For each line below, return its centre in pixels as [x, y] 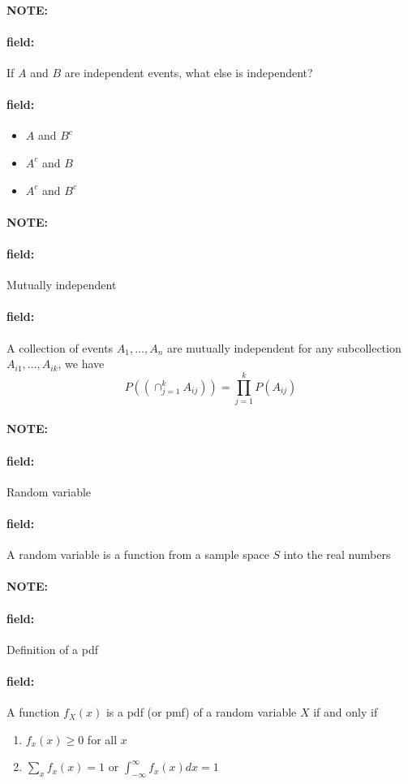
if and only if [346, 712]
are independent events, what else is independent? [189, 72]
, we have [81, 364]
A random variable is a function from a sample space [138, 554]
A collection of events [60, 347]
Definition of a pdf [53, 649]
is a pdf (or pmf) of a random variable [201, 712]
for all [102, 739]
